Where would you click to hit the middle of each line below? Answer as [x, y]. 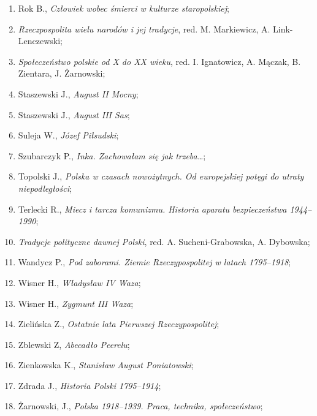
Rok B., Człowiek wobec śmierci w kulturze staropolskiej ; [124, 8]
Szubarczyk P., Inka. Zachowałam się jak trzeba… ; [112, 155]
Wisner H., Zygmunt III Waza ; [76, 303]
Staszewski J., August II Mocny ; [78, 93]
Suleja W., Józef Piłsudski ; [68, 135]
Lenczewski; [40, 41]
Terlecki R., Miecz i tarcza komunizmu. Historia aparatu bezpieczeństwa [152, 209]
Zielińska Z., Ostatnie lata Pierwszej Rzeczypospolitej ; [119, 324]
